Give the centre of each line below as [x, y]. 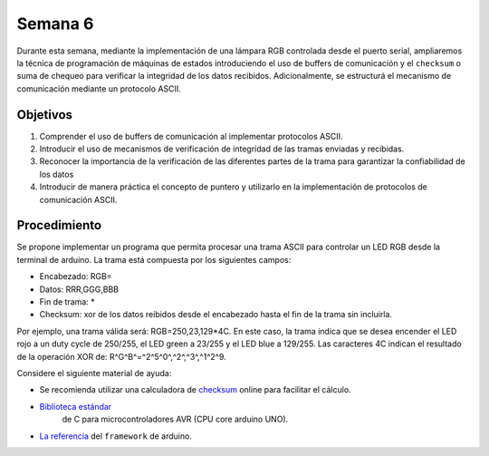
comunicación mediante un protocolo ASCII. [99, 88]
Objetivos [44, 115]
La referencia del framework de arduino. [115, 436]
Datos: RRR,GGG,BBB [79, 289]
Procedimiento [59, 225]
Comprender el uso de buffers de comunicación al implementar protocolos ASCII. [191, 136]
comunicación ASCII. [78, 199]
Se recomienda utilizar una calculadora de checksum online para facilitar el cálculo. [196, 390]
